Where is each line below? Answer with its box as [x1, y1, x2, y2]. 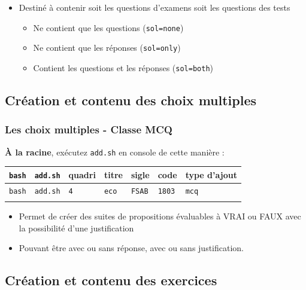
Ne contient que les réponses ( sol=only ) [33, 41, 181, 54]
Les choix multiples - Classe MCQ [5, 122, 172, 137]
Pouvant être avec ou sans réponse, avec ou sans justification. [19, 242, 244, 254]
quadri [68, 168, 96, 181]
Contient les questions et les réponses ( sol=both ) [33, 61, 214, 74]
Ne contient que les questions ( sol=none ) [33, 21, 184, 33]
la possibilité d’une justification [19, 221, 134, 234]
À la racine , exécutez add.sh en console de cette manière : [5, 145, 225, 158]
